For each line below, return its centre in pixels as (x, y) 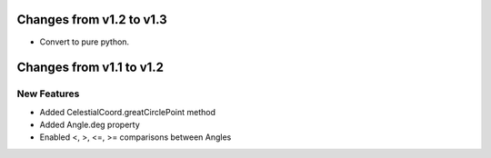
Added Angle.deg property (90, 125)
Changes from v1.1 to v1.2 (90, 68)
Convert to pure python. (85, 42)
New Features (48, 94)
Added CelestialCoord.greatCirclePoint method (127, 112)
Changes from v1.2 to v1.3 (92, 20)
